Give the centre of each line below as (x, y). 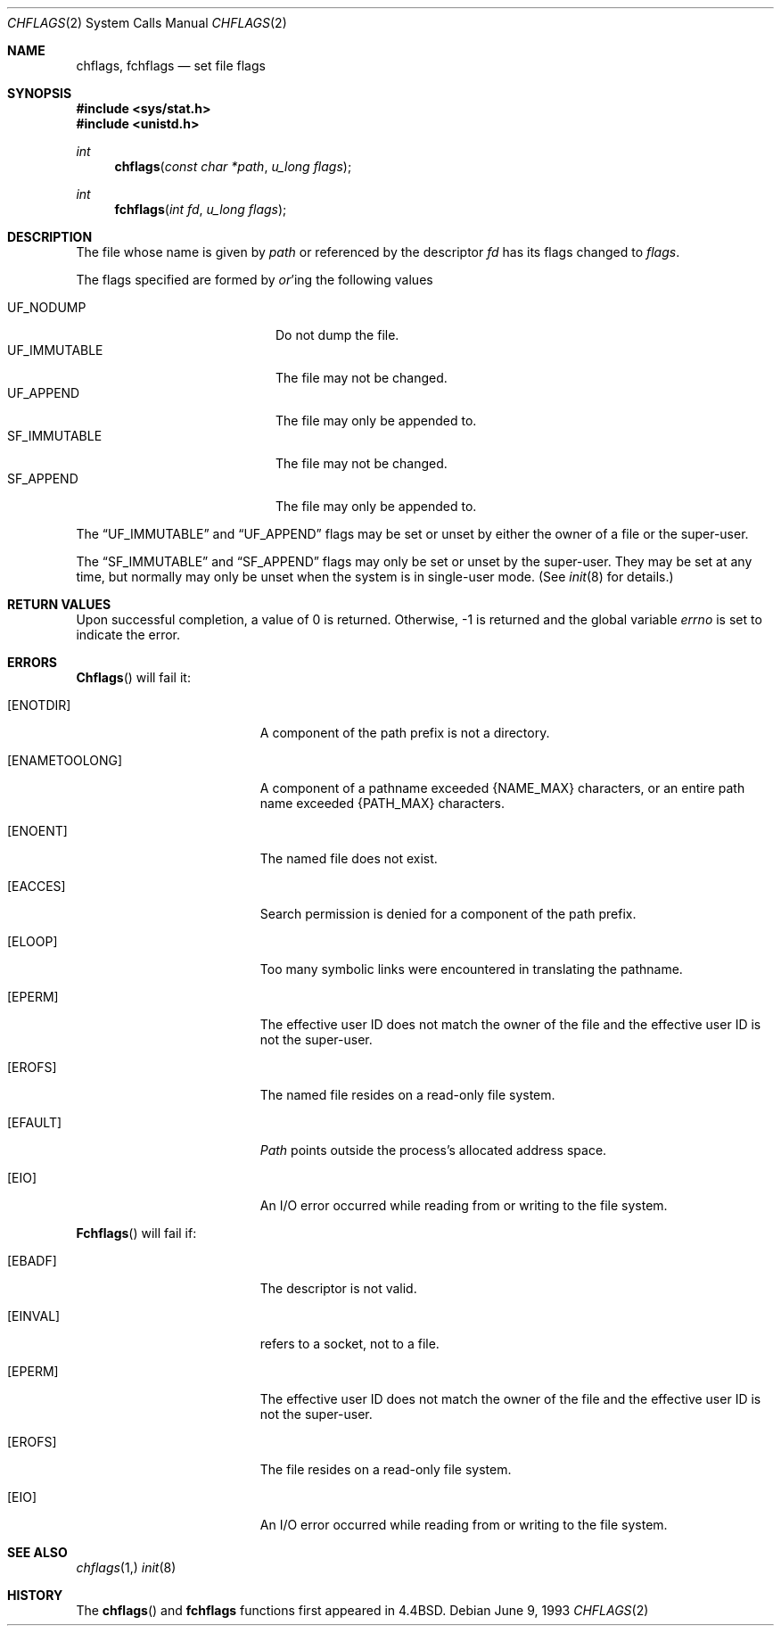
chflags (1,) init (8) (126, 1567)
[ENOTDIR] (39, 705)
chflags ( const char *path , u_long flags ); (233, 166)
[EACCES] (37, 886)
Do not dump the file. (337, 335)
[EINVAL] (34, 1316)
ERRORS (33, 662)
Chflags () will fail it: (133, 677)
